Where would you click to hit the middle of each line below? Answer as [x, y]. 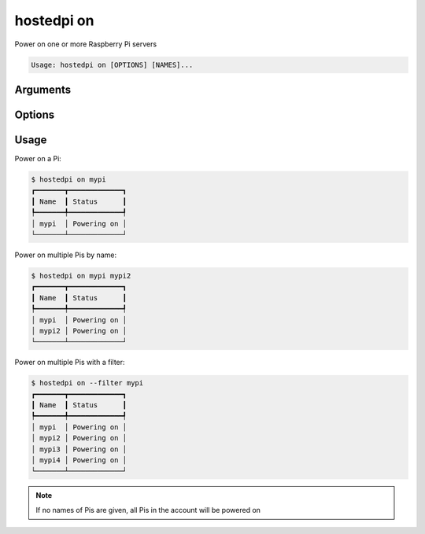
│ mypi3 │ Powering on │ [79, 449]
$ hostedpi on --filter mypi [87, 383]
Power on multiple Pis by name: [66, 255]
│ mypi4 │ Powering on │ [79, 460]
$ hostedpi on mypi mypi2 [81, 276]
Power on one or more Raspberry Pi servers [86, 44]
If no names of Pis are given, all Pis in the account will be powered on [148, 510]
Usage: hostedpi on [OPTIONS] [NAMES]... [112, 64]
